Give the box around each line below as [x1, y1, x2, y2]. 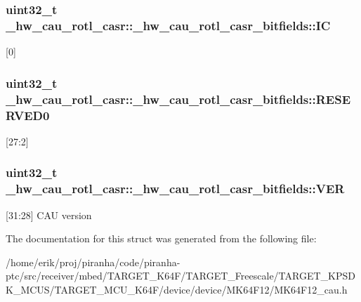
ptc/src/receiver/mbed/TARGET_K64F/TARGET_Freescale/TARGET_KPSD [6, 268, 355, 283]
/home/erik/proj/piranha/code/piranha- [6, 254, 180, 269]
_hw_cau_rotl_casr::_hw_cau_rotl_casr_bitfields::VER [6, 180, 345, 197]
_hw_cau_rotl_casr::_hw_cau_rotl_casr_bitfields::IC [6, 16, 331, 34]
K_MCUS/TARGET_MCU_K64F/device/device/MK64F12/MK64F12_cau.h [6, 282, 348, 296]
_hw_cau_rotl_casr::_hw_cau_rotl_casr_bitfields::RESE [6, 90, 351, 107]
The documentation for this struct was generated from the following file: [6, 231, 317, 246]
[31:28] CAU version [6, 207, 92, 222]
